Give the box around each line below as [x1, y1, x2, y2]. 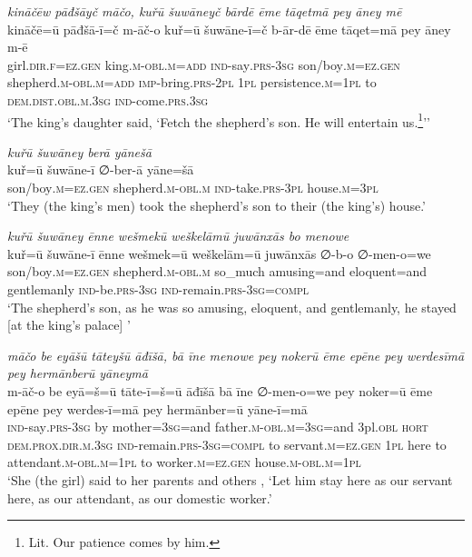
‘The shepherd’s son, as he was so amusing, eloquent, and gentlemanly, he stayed [7, 297, 457, 316]
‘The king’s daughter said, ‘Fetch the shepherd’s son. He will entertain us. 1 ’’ [7, 109, 430, 131]
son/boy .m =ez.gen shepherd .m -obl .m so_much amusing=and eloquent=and [7, 262, 428, 281]
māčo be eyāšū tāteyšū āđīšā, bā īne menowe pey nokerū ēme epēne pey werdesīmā [7, 345, 465, 364]
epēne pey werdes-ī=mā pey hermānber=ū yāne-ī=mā [7, 399, 308, 418]
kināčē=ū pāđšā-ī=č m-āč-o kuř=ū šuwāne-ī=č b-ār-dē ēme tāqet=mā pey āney [7, 19, 451, 38]
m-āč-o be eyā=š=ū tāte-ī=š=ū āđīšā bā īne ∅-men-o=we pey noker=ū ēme [7, 381, 433, 400]
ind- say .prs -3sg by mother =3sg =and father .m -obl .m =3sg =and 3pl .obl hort [7, 417, 428, 436]
